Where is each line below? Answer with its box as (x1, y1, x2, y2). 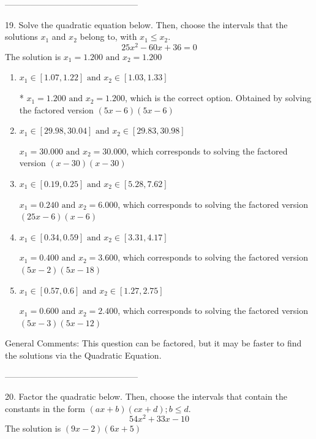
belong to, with (80, 30, 137, 43)
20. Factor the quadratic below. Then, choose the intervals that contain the (5, 390, 287, 403)
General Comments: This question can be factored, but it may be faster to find (5, 337, 302, 349)
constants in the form (5, 402, 85, 414)
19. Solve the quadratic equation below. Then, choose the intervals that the (5, 18, 288, 31)
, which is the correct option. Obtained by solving (124, 91, 312, 104)
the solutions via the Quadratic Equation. (5, 348, 162, 361)
